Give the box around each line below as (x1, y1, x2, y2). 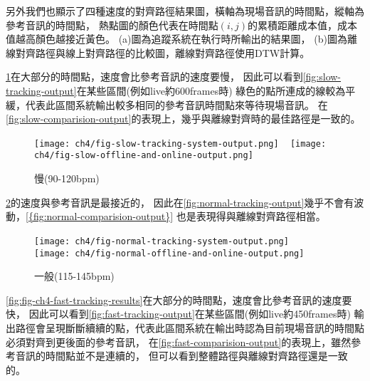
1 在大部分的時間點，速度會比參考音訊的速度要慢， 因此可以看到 (6, 69, 303, 84)
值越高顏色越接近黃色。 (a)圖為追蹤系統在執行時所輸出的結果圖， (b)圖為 (6, 31, 347, 46)
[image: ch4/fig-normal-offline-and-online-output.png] (34, 248, 305, 259)
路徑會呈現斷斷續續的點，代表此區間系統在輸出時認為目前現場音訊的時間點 (15, 320, 364, 335)
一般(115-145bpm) (34, 268, 115, 283)
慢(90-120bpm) (34, 171, 100, 186)
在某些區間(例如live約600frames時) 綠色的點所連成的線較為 (76, 83, 346, 98)
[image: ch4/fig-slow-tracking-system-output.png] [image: (34, 138, 327, 149)
